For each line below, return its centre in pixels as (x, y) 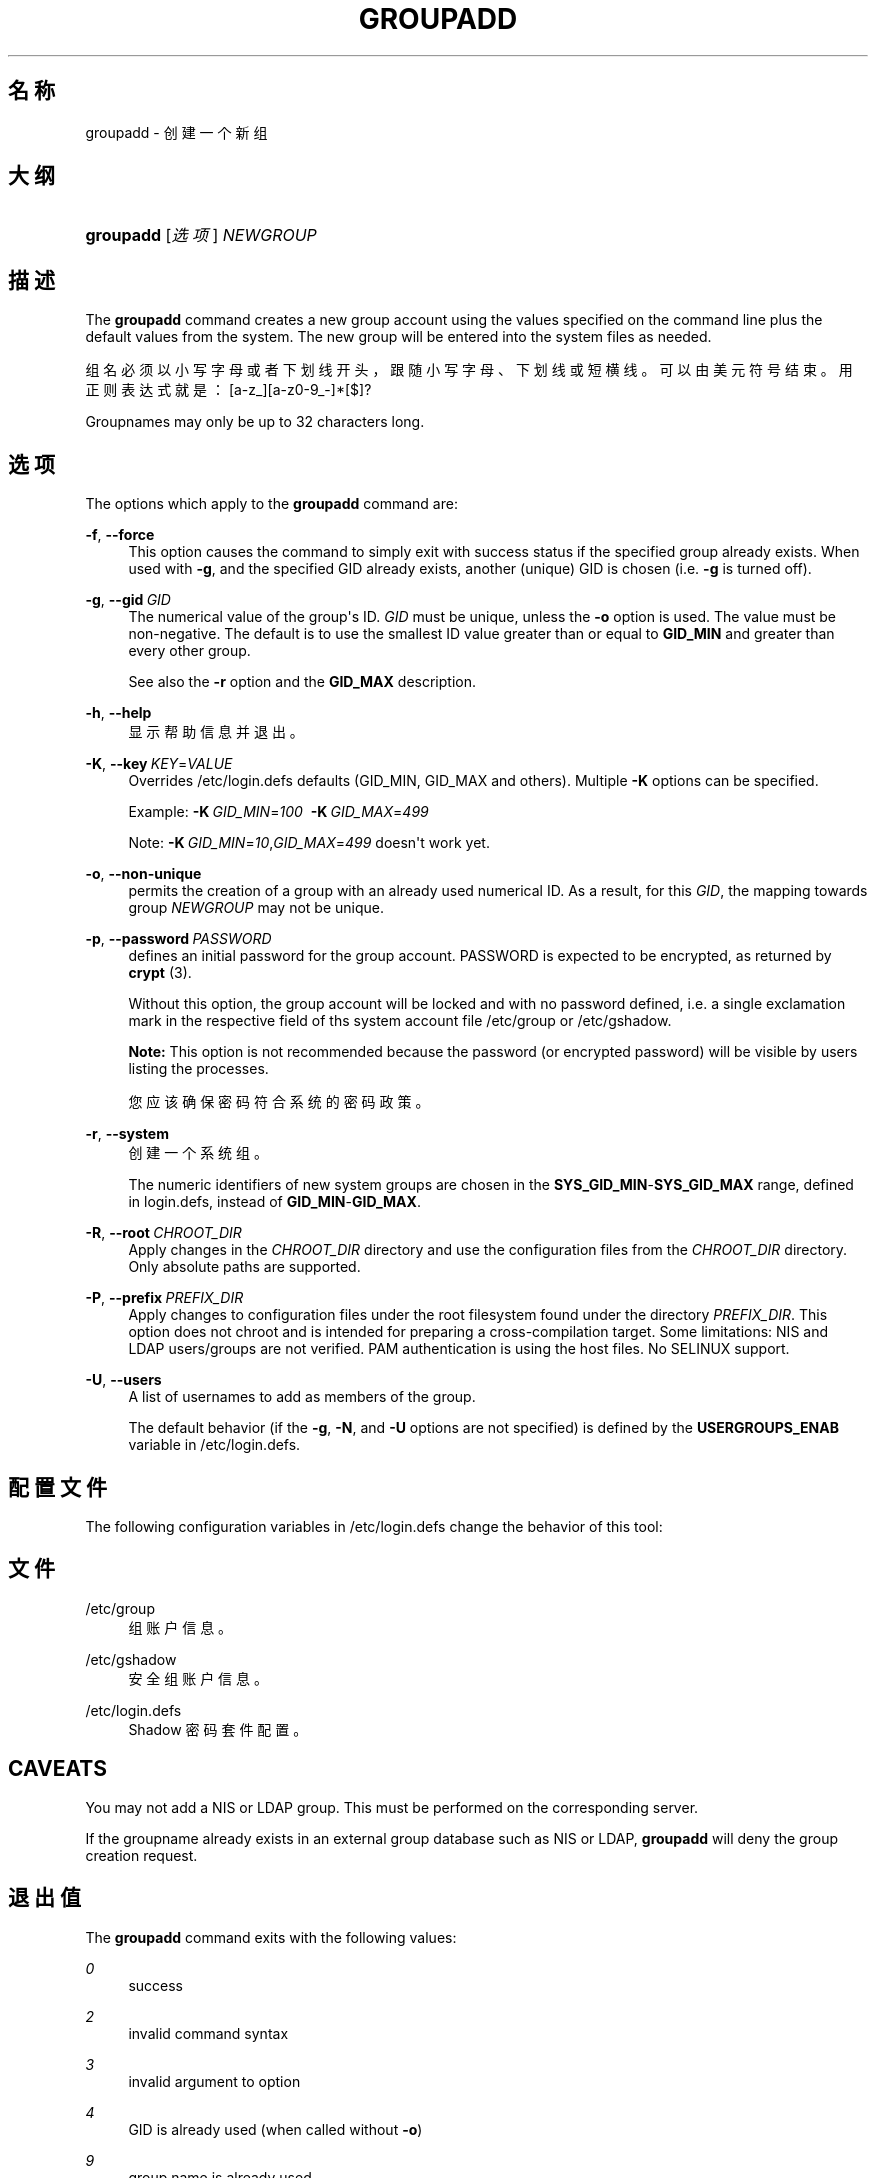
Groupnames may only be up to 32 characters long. (255, 422)
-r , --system (127, 1134)
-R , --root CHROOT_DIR (163, 1233)
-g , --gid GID (128, 600)
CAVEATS (57, 1769)
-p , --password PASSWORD (178, 939)
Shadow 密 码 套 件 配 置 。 (218, 1729)
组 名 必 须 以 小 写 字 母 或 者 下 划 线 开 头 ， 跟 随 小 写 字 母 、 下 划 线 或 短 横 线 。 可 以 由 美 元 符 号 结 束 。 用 (469, 370)
